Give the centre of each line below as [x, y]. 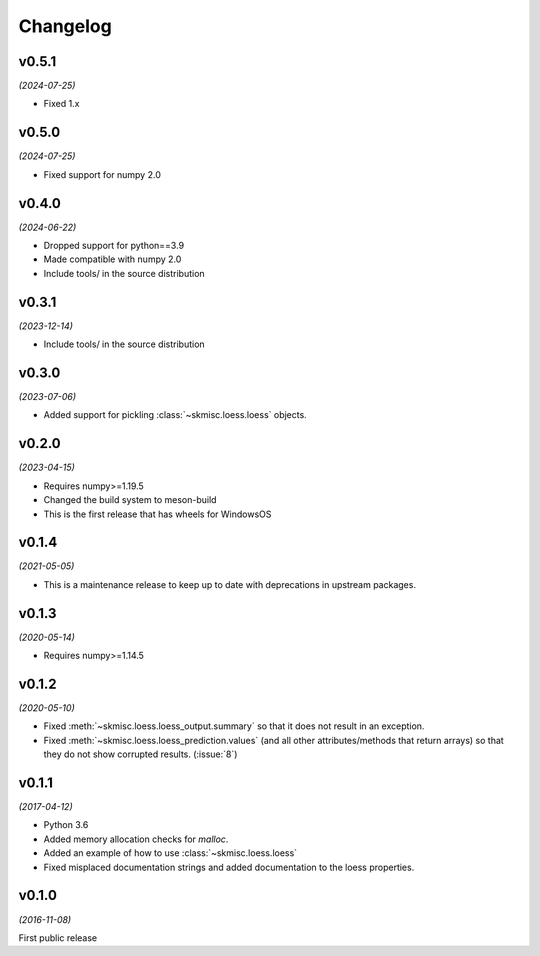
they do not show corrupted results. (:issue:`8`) [140, 754]
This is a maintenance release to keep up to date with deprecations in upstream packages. [230, 584]
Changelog [65, 26]
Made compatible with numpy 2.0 [112, 259]
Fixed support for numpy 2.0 [102, 174]
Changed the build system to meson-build [130, 500]
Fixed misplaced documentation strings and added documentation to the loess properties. [229, 867]
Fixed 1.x [61, 104]
